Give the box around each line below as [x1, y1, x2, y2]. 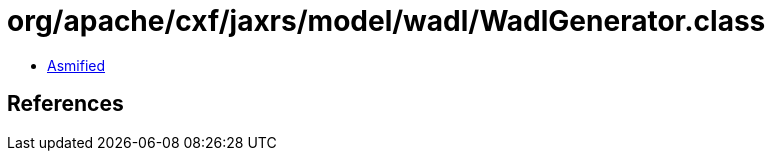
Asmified [47, 56, 106, 74]
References [7, 91, 124, 117]
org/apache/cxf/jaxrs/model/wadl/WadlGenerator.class [7, 4, 766, 38]
